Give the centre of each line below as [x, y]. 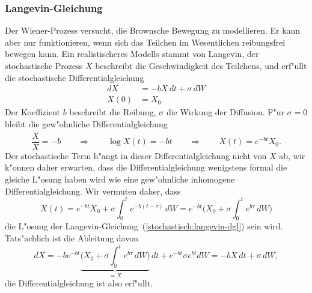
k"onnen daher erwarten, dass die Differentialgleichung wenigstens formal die [146, 167]
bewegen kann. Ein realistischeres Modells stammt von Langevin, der [132, 54]
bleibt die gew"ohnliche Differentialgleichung [86, 123]
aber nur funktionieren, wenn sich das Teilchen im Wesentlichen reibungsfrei [145, 42]
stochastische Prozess [44, 65]
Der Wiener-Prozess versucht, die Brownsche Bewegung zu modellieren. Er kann [153, 30]
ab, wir [292, 155]
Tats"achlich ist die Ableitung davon [72, 237]
